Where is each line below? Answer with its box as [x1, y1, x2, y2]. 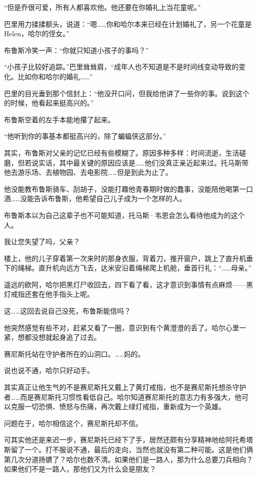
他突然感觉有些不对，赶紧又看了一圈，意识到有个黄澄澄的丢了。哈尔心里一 [4, 322, 246, 332]
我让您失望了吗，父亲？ [4, 236, 80, 247]
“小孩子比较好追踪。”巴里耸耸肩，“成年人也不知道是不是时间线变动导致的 [4, 61, 239, 72]
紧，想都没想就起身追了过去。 [4, 332, 101, 342]
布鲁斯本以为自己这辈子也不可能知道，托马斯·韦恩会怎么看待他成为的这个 [4, 210, 245, 220]
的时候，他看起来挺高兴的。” [4, 98, 94, 108]
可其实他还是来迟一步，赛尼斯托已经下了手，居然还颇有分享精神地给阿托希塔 [4, 434, 253, 445]
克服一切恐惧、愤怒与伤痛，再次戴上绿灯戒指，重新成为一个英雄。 [10, 401, 225, 412]
